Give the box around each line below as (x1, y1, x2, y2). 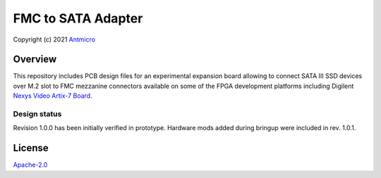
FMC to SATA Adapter (13, 11, 143, 26)
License (13, 142, 49, 154)
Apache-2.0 (13, 160, 48, 169)
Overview (13, 53, 57, 65)
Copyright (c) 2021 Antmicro (13, 35, 95, 44)
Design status (13, 109, 62, 119)
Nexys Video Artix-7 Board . (13, 91, 92, 100)
